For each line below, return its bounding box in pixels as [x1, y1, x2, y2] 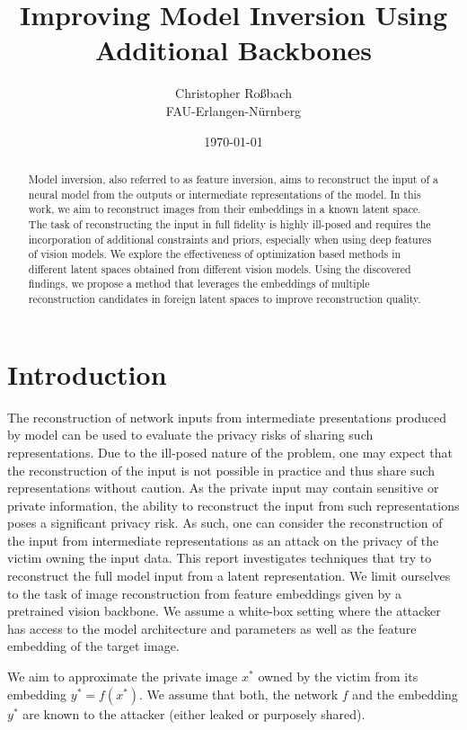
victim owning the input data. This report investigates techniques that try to [7, 548, 432, 567]
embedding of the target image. [7, 637, 180, 655]
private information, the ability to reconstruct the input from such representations [7, 495, 460, 514]
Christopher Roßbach [175, 84, 292, 102]
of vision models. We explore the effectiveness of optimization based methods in [28, 246, 401, 262]
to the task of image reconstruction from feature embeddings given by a [7, 583, 402, 602]
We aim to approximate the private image [7, 667, 238, 686]
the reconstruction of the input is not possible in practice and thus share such [7, 460, 435, 479]
